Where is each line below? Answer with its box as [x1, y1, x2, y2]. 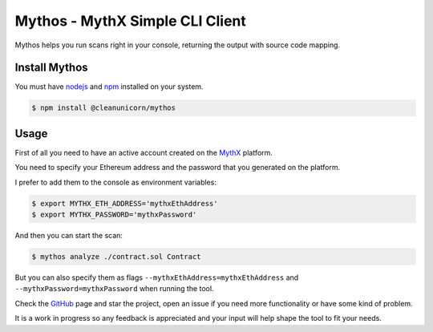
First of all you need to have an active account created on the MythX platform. [14, 148, 273, 157]
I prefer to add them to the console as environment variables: [14, 177, 216, 187]
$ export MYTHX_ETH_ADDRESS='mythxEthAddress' [31, 199, 218, 208]
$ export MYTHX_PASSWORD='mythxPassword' [31, 210, 197, 220]
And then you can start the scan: [14, 231, 123, 241]
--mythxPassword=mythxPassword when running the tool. [14, 284, 214, 294]
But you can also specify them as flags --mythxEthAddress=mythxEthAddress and [14, 273, 299, 282]
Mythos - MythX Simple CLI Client [14, 12, 246, 30]
